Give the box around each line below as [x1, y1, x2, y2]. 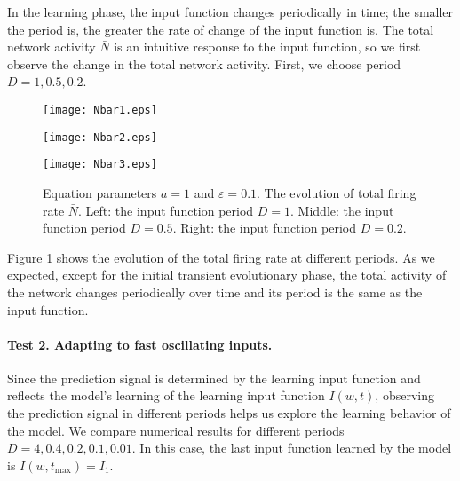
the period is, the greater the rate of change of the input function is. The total [7, 20, 434, 38]
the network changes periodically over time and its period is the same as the [7, 282, 423, 301]
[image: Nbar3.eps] [43, 158, 157, 171]
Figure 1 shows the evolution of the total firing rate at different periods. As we [7, 248, 435, 266]
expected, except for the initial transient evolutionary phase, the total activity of [7, 265, 447, 284]
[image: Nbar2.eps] [43, 130, 157, 144]
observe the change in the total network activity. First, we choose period [7, 54, 401, 73]
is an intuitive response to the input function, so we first [114, 37, 421, 56]
